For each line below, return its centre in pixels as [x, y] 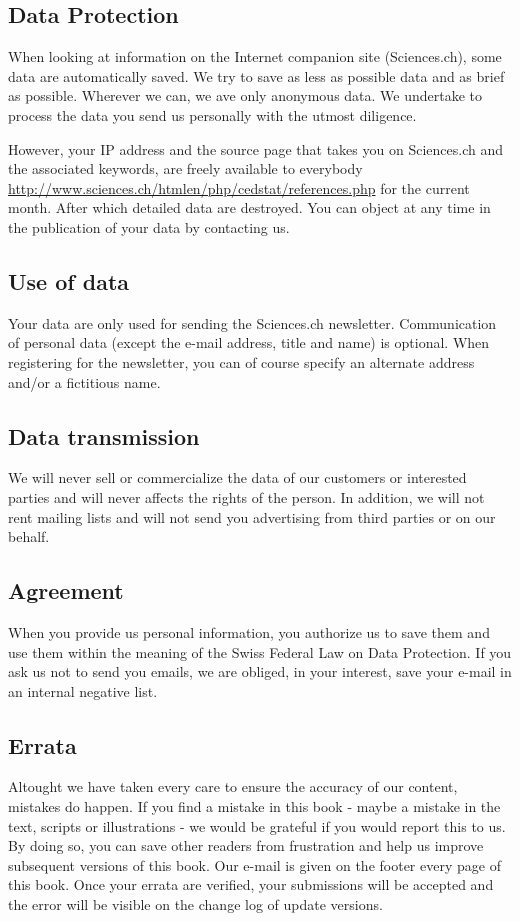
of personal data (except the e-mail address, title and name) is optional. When [249, 342]
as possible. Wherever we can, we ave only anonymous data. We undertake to [245, 95]
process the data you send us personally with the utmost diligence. [212, 114]
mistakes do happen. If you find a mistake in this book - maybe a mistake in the [254, 806]
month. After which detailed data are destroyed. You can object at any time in [249, 207]
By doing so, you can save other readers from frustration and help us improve [246, 845]
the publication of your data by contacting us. [149, 226]
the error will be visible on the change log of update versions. [195, 904]
